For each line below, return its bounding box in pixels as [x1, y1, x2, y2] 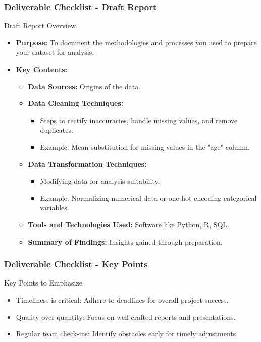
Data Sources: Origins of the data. [28, 81, 141, 91]
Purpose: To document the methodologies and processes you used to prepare [16, 37, 257, 47]
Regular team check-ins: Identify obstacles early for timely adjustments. [16, 328, 238, 339]
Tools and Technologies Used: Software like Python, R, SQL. [28, 219, 230, 230]
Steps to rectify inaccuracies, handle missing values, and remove [40, 115, 238, 125]
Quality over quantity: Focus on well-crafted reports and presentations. [16, 311, 236, 322]
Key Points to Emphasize [4, 277, 82, 288]
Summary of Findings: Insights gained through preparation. [28, 236, 223, 247]
